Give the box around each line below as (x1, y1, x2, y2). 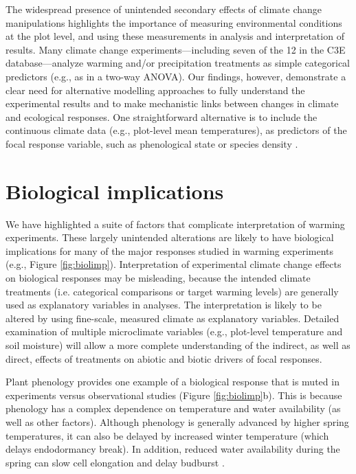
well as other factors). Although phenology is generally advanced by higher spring (5, 414, 349, 429)
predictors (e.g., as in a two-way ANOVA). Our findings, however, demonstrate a (5, 69, 346, 83)
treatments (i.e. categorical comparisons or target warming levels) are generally (5, 284, 339, 298)
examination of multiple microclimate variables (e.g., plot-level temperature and (5, 324, 343, 339)
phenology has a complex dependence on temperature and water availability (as (5, 401, 341, 416)
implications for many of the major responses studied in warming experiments (5, 243, 334, 258)
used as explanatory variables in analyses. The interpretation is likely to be (5, 297, 322, 312)
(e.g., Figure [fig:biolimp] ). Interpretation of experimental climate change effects (5, 257, 342, 271)
